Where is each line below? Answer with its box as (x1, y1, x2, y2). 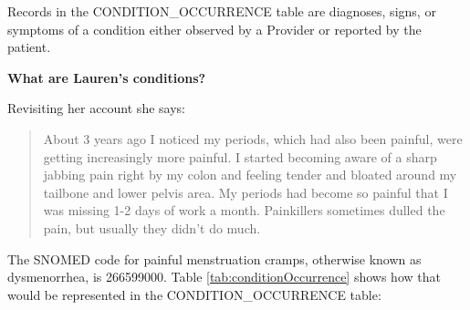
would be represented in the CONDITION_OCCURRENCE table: (7, 284, 381, 304)
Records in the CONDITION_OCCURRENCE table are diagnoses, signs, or (7, 2, 436, 20)
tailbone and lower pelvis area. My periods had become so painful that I (43, 182, 448, 201)
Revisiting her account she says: (7, 98, 185, 118)
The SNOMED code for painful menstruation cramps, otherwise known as (7, 249, 422, 268)
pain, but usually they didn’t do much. (43, 218, 261, 237)
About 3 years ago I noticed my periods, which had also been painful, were (43, 129, 463, 148)
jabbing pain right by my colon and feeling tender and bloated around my (43, 165, 457, 184)
